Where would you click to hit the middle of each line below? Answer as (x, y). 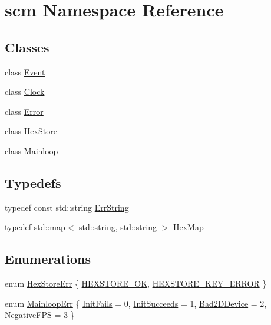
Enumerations (48, 259)
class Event (25, 72)
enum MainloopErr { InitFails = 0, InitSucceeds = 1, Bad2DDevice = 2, (136, 303)
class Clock (25, 92)
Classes (27, 47)
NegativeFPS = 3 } (40, 315)
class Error (24, 111)
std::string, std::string (118, 227)
